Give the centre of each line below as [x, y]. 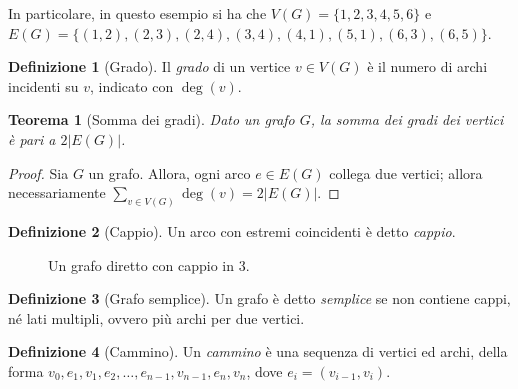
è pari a [32, 138]
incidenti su [43, 85]
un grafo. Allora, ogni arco [169, 172]
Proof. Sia [38, 172]
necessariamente [57, 192]
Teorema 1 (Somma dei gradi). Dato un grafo [151, 119]
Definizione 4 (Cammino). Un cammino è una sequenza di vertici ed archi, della [258, 351]
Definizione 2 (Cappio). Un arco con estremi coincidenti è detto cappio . [232, 231]
